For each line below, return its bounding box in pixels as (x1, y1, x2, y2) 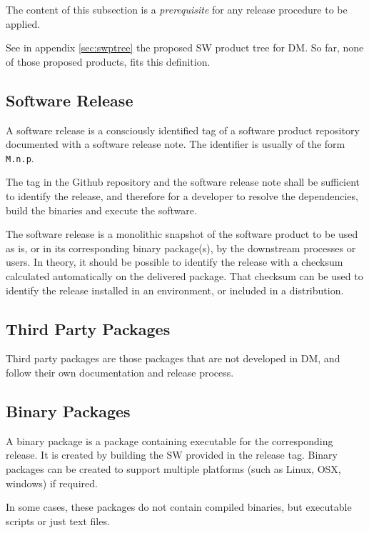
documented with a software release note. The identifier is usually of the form (6, 136, 345, 151)
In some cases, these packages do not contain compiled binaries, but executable (6, 499, 352, 514)
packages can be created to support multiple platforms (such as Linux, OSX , (6, 461, 341, 476)
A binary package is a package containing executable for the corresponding (6, 433, 333, 448)
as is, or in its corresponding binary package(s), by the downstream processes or (6, 240, 356, 255)
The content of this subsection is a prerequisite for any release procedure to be (6, 2, 348, 16)
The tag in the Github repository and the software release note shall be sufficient (6, 174, 360, 189)
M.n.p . (6, 150, 34, 165)
